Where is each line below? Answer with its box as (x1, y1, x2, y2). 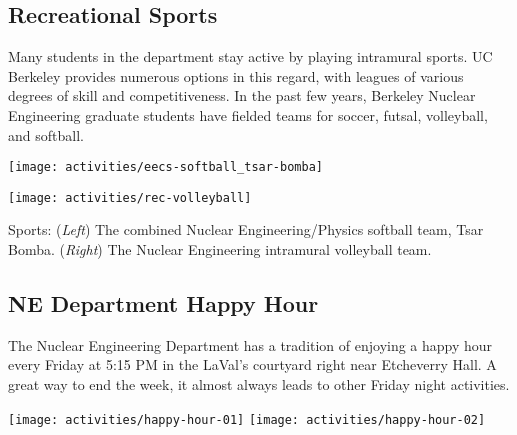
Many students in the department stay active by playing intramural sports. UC (8, 46, 493, 67)
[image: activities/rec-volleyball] (8, 190, 252, 205)
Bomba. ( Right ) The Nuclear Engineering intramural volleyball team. (8, 239, 432, 260)
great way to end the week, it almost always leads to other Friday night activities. (8, 374, 510, 395)
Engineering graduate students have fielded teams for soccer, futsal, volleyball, (8, 104, 488, 125)
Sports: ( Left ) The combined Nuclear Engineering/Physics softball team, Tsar (8, 219, 484, 240)
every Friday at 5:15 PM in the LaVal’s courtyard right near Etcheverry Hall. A (8, 354, 497, 375)
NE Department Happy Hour (8, 288, 319, 319)
